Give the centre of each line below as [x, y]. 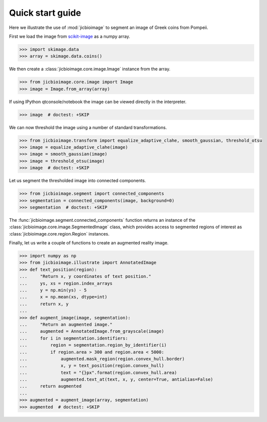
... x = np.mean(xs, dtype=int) [63, 297]
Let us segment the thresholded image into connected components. [78, 181]
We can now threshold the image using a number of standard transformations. [88, 127]
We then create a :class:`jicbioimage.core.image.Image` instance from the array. [90, 69]
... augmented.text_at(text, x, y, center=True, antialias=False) [116, 380]
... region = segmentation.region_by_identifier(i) [93, 345]
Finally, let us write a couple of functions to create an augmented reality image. [89, 243]
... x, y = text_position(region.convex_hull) [92, 366]
